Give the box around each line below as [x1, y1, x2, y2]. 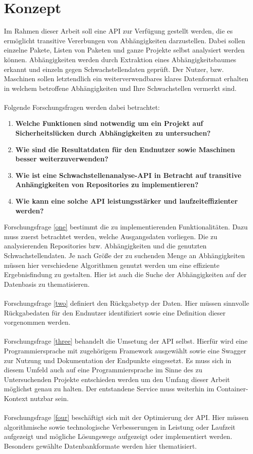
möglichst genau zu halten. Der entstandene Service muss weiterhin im [4, 384, 215, 394]
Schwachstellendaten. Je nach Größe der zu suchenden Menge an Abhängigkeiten [4, 250, 245, 260]
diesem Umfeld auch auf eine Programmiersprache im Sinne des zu [4, 365, 202, 375]
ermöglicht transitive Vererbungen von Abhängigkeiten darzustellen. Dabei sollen [4, 35, 245, 45]
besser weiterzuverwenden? [15, 154, 108, 164]
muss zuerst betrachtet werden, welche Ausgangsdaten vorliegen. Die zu [4, 231, 217, 241]
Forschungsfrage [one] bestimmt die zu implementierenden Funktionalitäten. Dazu [4, 222, 248, 232]
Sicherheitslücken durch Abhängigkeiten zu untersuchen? [15, 128, 211, 138]
